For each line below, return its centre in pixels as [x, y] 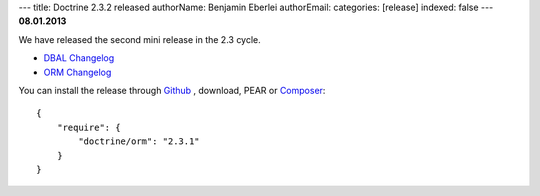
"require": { [88, 127]
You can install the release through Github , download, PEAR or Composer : [172, 90]
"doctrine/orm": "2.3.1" [139, 141]
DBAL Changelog [79, 58]
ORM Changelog [77, 72]
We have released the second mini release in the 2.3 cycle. [140, 39]
